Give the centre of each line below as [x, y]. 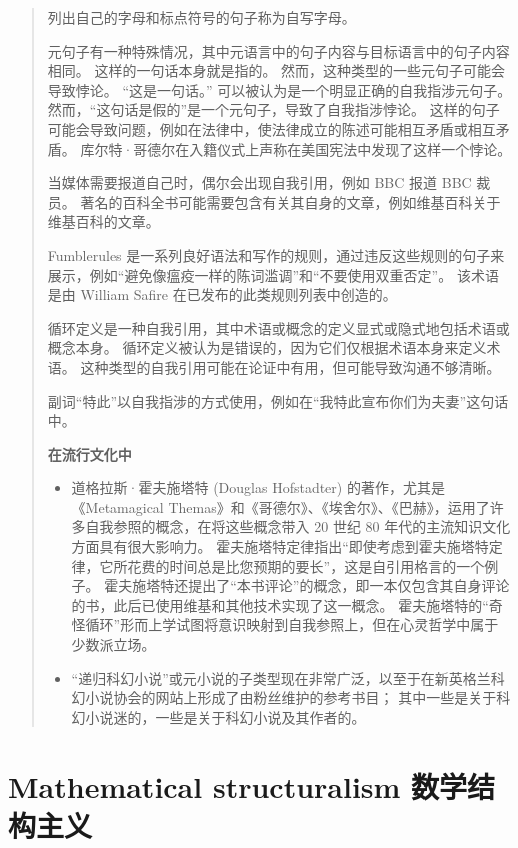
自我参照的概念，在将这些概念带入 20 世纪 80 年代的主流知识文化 [298, 526]
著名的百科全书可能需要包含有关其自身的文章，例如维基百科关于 [290, 201]
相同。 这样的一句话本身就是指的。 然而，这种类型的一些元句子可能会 [276, 70]
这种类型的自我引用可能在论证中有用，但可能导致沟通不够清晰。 [290, 366]
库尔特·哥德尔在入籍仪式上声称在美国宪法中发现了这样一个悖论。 [296, 148]
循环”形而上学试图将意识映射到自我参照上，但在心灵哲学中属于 [292, 624]
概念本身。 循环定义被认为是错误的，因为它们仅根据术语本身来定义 [267, 347]
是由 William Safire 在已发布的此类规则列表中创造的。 [222, 294]
